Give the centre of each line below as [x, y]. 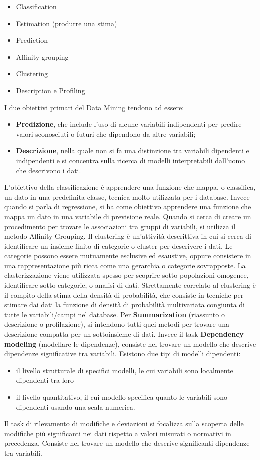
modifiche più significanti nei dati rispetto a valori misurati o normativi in [118, 433]
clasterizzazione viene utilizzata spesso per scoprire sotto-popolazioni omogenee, [126, 275]
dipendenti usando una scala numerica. [75, 407]
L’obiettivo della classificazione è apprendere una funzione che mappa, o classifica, [130, 187]
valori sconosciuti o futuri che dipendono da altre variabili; [106, 133]
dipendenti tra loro [45, 380]
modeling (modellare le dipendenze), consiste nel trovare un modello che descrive [130, 344]
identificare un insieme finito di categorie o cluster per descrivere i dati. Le [118, 246]
